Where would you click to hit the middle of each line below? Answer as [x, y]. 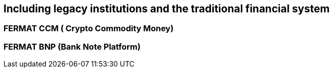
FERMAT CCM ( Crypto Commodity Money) [89, 29]
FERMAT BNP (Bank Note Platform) [72, 46]
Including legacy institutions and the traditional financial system [167, 9]
